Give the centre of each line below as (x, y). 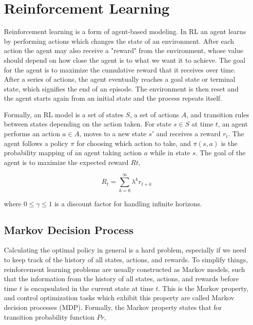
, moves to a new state (113, 134)
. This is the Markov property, (203, 288)
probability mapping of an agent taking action (73, 153)
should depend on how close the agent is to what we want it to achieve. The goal (125, 60)
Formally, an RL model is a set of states (64, 114)
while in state (170, 153)
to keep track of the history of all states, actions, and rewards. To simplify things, (126, 259)
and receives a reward (188, 134)
